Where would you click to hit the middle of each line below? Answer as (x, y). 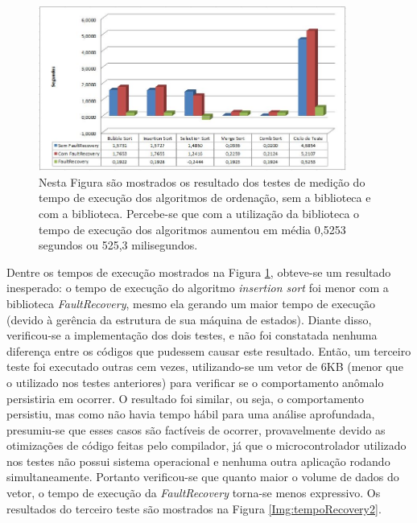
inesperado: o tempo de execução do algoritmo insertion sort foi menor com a (198, 288)
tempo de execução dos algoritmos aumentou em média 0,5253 (192, 229)
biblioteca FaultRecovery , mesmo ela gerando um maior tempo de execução (191, 303)
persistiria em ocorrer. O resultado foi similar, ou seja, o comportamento (186, 398)
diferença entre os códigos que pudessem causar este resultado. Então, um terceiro (209, 350)
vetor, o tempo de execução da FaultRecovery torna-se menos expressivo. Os (194, 493)
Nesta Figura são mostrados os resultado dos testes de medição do (202, 181)
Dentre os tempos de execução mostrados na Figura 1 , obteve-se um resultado (199, 272)
